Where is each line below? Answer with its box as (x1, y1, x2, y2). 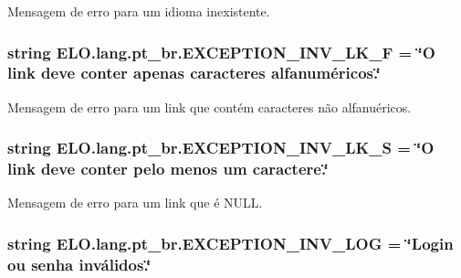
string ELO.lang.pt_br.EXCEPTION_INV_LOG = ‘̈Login (7, 231, 454, 254)
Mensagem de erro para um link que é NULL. (7, 193, 263, 212)
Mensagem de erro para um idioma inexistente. (7, 2, 270, 20)
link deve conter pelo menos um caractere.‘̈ (7, 157, 329, 180)
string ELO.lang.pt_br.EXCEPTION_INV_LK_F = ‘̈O (7, 40, 435, 63)
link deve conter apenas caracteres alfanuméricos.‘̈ (7, 61, 381, 84)
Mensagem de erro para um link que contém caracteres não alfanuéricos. (7, 97, 412, 116)
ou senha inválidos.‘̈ (7, 252, 152, 275)
